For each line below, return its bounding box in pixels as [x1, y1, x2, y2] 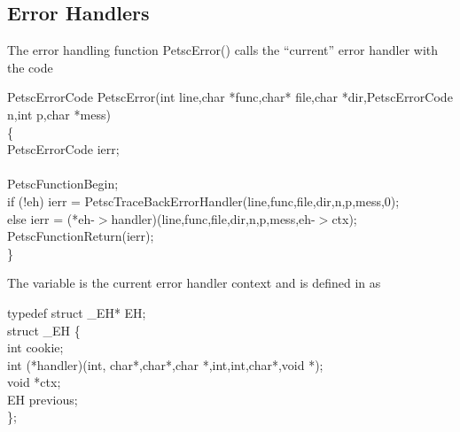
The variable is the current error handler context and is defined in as [7, 274, 381, 292]
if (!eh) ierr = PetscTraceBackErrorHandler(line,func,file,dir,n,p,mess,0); [7, 191, 400, 210]
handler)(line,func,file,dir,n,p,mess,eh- [111, 209, 316, 228]
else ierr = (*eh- [7, 209, 95, 228]
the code [7, 58, 53, 76]
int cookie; [7, 338, 64, 357]
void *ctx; [7, 373, 61, 391]
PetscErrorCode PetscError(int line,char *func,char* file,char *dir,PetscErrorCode [7, 88, 453, 106]
